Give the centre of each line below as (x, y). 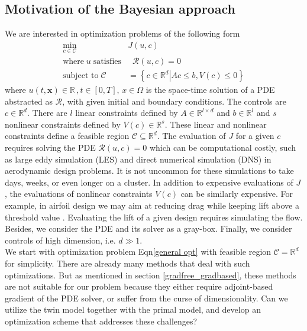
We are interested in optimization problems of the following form (122, 33)
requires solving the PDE (50, 147)
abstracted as (29, 101)
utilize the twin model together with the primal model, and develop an (133, 309)
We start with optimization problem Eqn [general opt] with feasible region (138, 252)
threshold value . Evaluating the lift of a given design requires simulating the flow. (154, 217)
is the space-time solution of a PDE (210, 90)
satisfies (107, 62)
